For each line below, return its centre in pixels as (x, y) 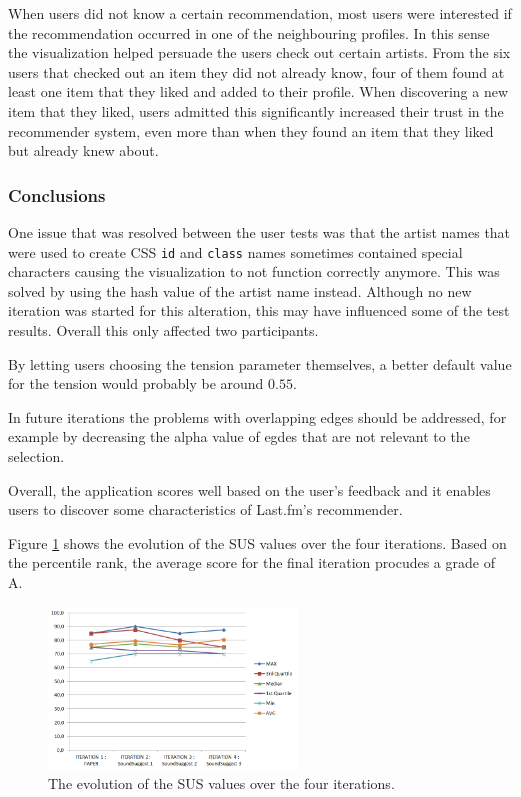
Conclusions (57, 194)
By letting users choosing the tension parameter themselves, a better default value (260, 363)
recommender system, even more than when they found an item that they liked (251, 130)
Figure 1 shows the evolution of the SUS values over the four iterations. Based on (257, 542)
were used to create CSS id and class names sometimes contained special (235, 251)
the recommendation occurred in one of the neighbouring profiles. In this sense (249, 32)
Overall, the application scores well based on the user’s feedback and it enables (249, 489)
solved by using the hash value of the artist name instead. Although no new (240, 290)
